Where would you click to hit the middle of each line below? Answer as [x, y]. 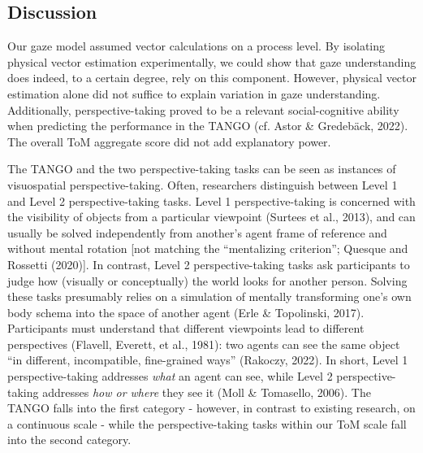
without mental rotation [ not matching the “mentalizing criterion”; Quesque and [208, 248]
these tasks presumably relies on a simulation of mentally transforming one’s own [209, 296]
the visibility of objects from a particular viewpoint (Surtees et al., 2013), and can [211, 217]
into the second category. [69, 440]
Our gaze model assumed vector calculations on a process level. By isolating [196, 46]
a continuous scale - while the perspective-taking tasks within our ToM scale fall [207, 423]
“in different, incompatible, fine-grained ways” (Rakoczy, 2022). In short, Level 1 [208, 360]
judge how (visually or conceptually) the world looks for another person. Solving [207, 280]
